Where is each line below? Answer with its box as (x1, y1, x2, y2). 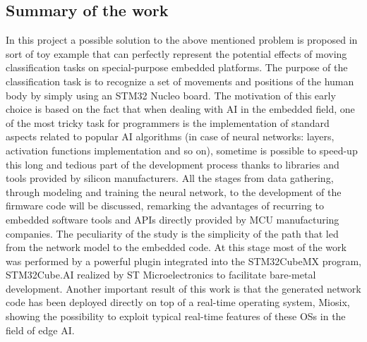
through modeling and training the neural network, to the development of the (6, 184, 342, 199)
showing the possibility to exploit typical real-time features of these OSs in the (6, 309, 346, 324)
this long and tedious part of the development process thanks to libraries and (6, 157, 339, 171)
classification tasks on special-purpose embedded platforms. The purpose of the (6, 60, 348, 75)
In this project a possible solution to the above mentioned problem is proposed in (6, 32, 358, 47)
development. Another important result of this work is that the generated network (6, 281, 361, 295)
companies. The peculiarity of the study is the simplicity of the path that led (6, 226, 339, 240)
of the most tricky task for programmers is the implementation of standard (6, 115, 330, 130)
